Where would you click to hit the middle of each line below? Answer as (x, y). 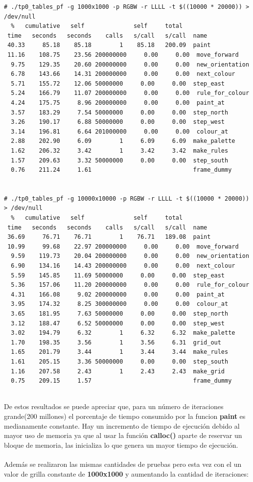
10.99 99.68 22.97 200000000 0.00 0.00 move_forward (123, 246)
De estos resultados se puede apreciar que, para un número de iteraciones (114, 406)
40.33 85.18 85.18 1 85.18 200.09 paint (109, 45)
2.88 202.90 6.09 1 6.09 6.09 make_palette (123, 141)
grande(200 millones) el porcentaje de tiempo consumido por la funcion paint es (125, 416)
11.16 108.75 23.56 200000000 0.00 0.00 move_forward (123, 55)
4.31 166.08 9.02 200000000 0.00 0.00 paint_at (118, 294)
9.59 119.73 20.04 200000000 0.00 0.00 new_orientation (130, 256)
